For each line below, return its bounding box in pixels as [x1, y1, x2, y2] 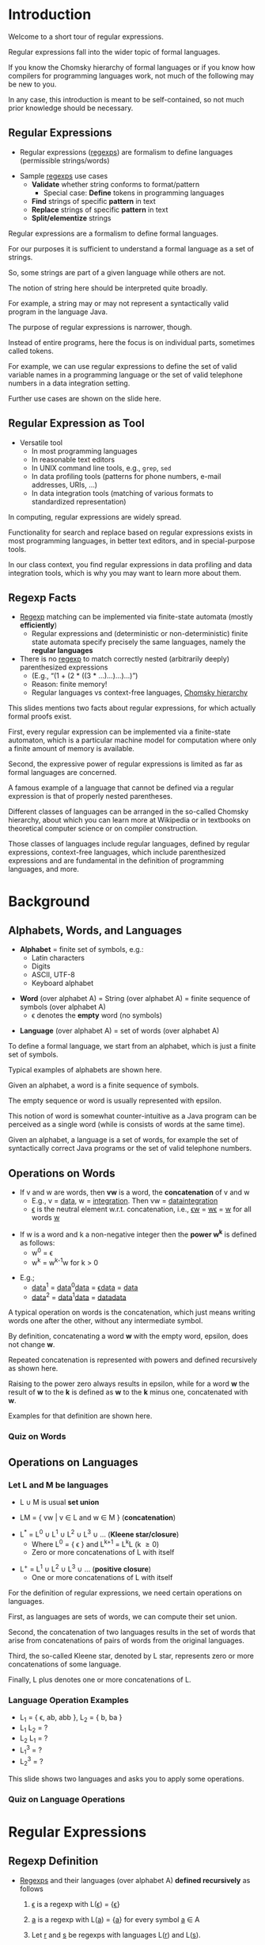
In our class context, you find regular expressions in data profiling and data [8, 559, 252, 569]
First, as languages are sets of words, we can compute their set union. [8, 1612, 237, 1621]
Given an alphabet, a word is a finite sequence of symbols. [8, 1080, 199, 1090]
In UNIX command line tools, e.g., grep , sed [31, 462, 172, 473]
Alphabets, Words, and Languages [8, 923, 182, 937]
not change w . [8, 1340, 55, 1349]
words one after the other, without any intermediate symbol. [8, 1316, 203, 1325]
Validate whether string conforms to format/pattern [31, 179, 200, 189]
